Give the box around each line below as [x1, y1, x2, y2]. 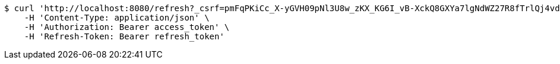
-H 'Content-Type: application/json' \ [24, 13, 210, 22]
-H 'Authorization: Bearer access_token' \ [24, 22, 230, 32]
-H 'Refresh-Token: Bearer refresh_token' [24, 32, 224, 41]
